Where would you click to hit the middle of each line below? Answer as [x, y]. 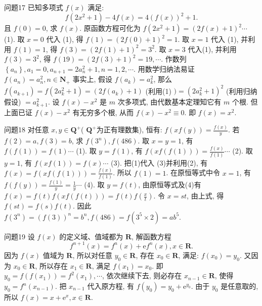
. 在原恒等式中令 [193, 172]
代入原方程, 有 [111, 286]
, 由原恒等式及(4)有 [170, 185]
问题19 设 [19, 236]
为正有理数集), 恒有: [129, 130]
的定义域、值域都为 [91, 236]
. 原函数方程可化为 [110, 28]
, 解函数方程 [151, 236]
